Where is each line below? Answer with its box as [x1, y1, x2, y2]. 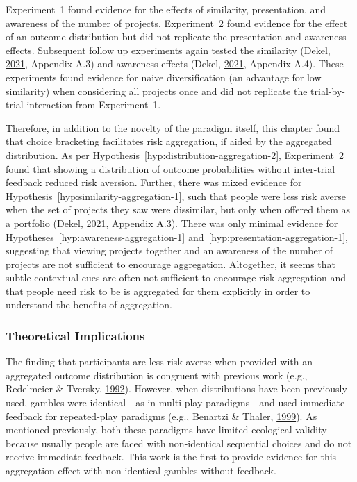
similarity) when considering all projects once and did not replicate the [6, 83, 308, 98]
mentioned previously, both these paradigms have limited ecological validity [6, 422, 327, 437]
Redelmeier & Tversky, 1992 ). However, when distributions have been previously [6, 381, 347, 396]
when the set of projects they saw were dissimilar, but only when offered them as [6, 202, 351, 217]
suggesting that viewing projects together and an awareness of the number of [6, 243, 333, 258]
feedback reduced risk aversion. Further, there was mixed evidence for [6, 175, 302, 190]
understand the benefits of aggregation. [6, 297, 172, 312]
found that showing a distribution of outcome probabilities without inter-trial [6, 161, 335, 176]
